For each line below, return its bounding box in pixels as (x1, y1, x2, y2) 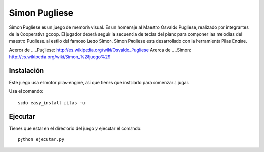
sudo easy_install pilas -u (18, 100, 85, 105)
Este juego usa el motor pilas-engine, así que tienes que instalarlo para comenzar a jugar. (9, 80, 189, 86)
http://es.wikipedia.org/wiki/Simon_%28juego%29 (9, 54, 110, 60)
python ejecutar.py (18, 137, 65, 142)
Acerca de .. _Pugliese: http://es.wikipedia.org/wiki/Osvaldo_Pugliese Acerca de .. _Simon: (9, 47, 192, 53)
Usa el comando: (9, 88, 44, 94)
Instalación (9, 66, 44, 75)
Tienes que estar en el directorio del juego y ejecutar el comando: (9, 125, 142, 131)
